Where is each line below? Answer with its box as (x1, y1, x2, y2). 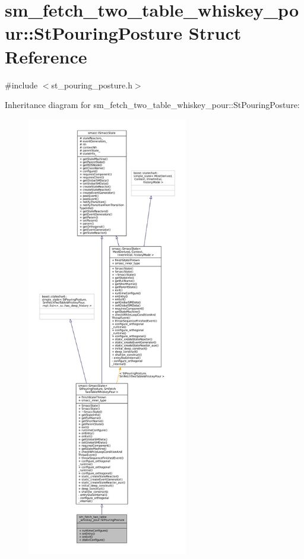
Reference (5, 44, 87, 68)
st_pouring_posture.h (51, 78, 132, 91)
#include (5, 78, 38, 91)
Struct (188, 21, 242, 45)
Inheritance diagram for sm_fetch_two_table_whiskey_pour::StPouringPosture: (5, 99, 300, 111)
